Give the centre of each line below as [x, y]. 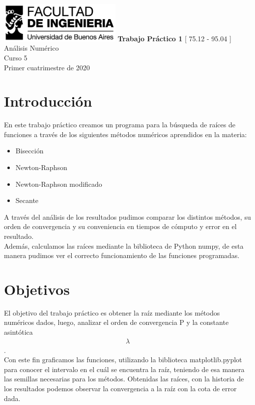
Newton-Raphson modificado [59, 184]
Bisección [29, 151]
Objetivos [37, 289]
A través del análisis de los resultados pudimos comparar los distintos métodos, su [127, 217]
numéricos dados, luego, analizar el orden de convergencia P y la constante [116, 322]
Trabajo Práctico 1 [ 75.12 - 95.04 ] [174, 38]
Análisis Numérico [31, 48]
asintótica [18, 332]
